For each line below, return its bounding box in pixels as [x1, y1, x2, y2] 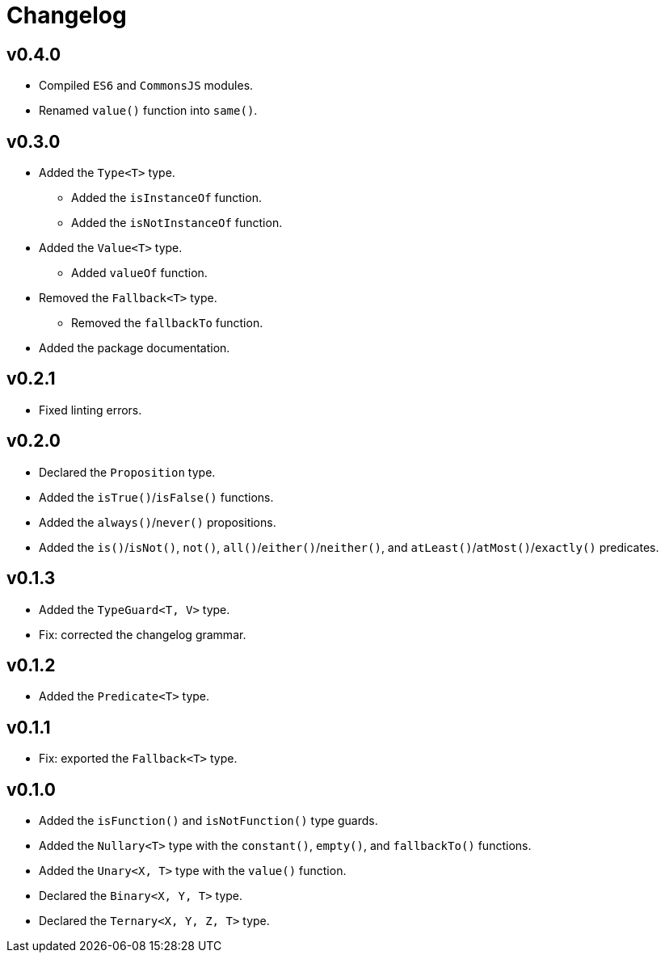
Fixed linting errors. [39, 402, 142, 417]
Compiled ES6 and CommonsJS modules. [39, 78, 254, 93]
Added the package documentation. [39, 341, 230, 355]
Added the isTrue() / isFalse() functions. [39, 490, 274, 504]
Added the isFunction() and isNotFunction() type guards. [39, 814, 378, 828]
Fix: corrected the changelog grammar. [39, 627, 246, 641]
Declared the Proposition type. [39, 465, 216, 479]
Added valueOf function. [71, 266, 208, 280]
